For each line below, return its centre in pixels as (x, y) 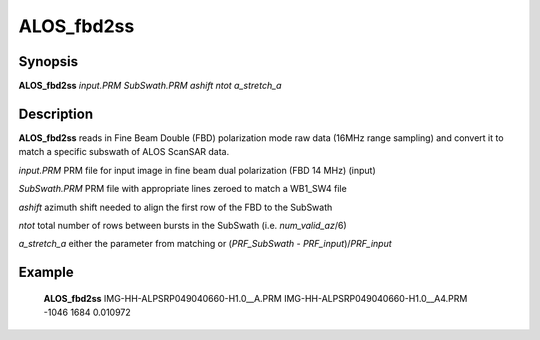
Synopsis (48, 61)
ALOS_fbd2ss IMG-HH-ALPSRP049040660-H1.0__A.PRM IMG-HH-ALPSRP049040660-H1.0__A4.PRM (255, 298)
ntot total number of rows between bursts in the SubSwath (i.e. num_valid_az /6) (182, 225)
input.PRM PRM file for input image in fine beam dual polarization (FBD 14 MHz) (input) (197, 170)
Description (56, 113)
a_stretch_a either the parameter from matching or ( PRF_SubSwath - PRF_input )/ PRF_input (205, 244)
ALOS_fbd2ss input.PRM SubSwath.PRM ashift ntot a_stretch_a (150, 86)
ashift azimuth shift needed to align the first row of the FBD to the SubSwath (175, 207)
